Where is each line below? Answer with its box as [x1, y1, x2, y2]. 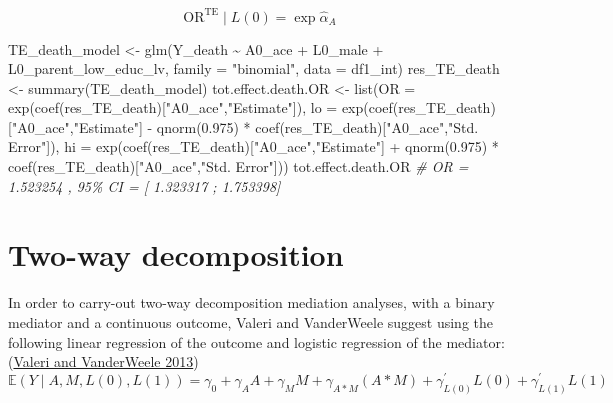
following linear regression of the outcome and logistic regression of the [8, 331, 442, 352]
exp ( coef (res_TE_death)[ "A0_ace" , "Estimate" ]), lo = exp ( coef [8, 97, 393, 118]
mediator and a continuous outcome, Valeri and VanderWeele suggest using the [8, 311, 493, 332]
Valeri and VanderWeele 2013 [13, 351, 194, 372]
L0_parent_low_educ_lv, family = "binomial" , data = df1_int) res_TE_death [8, 58, 500, 79]
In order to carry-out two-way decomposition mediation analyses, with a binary [8, 292, 495, 313]
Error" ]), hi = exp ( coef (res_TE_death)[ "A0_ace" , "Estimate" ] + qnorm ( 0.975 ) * [8, 136, 499, 157]
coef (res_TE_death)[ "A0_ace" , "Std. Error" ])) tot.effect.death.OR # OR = [8, 156, 469, 177]
